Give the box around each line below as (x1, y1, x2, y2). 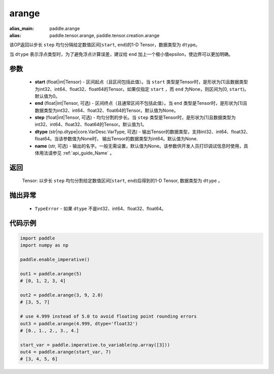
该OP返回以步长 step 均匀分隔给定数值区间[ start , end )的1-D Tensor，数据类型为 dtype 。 (9, 42, 200, 48)
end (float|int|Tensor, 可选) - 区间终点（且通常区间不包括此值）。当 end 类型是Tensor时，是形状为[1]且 (35, 100, 248, 106)
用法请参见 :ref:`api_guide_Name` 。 (39, 150, 115, 156)
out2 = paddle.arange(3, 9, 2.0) (20, 292, 104, 298)
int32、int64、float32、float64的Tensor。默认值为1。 (35, 121, 147, 128)
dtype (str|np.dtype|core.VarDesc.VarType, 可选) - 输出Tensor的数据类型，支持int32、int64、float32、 (35, 129, 251, 135)
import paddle (20, 235, 55, 241)
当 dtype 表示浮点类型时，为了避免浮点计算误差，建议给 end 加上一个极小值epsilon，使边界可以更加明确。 (9, 51, 233, 57)
